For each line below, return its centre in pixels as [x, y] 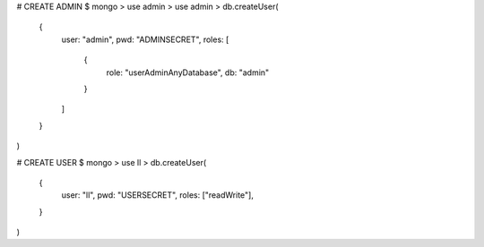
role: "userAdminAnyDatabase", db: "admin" [188, 72]
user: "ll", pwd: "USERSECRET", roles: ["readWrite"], [158, 195]
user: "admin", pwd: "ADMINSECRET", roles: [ [145, 39]
